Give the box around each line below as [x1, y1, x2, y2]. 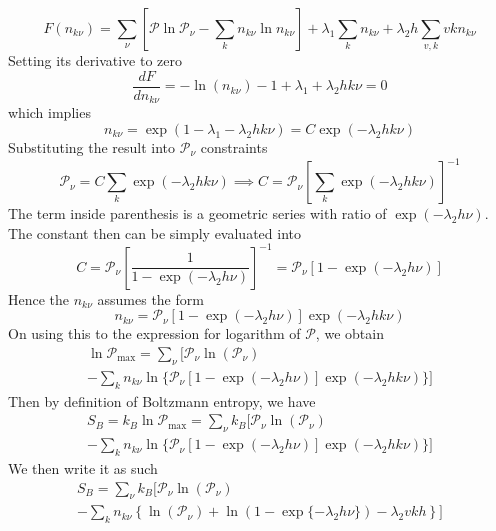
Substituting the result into [8, 137, 176, 158]
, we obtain [315, 323, 384, 344]
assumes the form [97, 288, 204, 309]
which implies [8, 102, 91, 123]
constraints [200, 137, 268, 158]
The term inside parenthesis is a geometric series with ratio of [8, 203, 387, 224]
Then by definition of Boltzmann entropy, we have [8, 390, 316, 411]
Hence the [8, 288, 70, 309]
